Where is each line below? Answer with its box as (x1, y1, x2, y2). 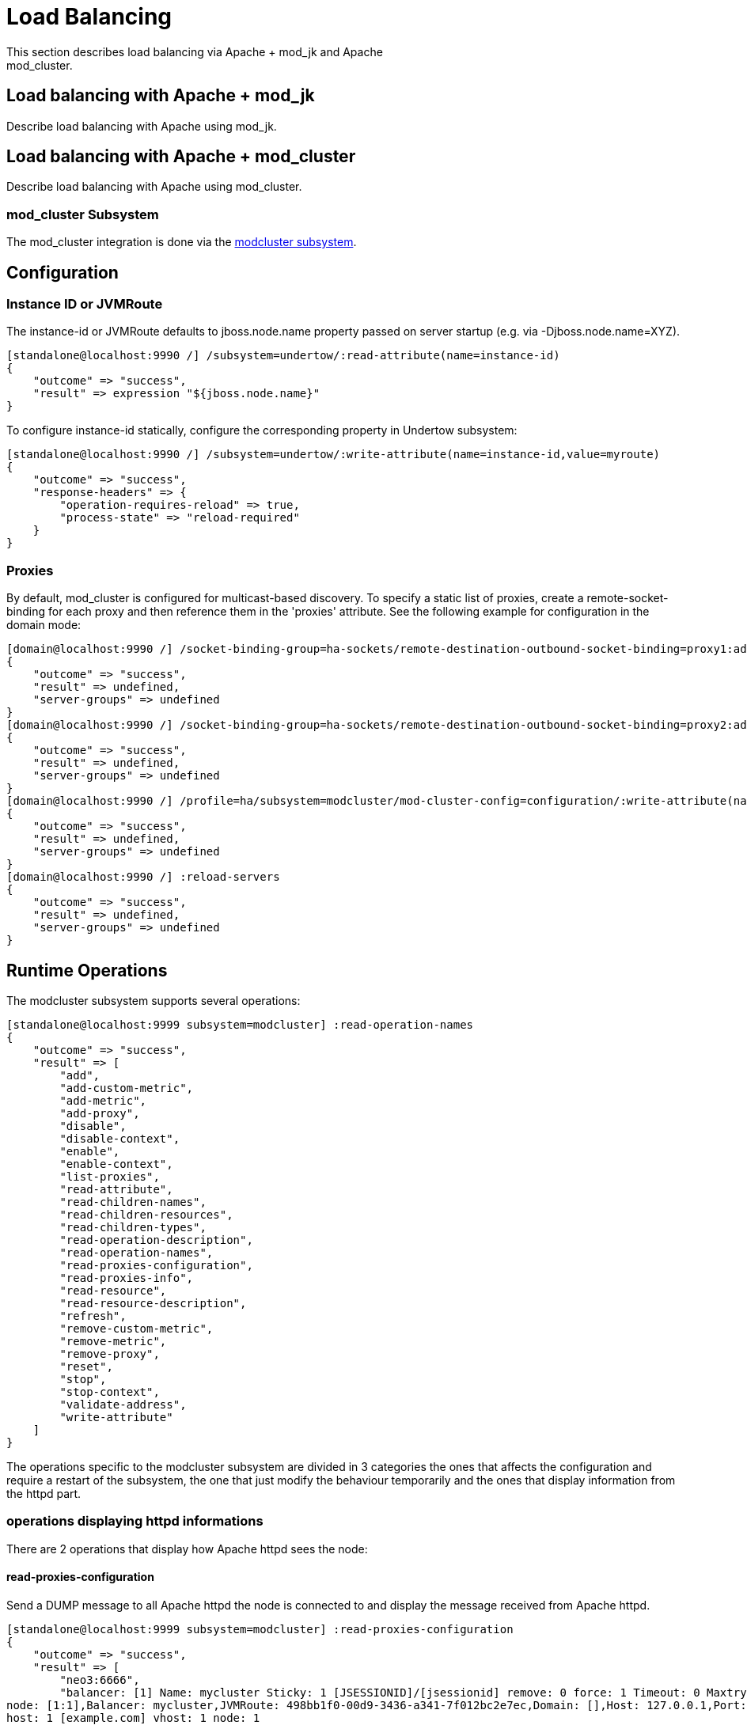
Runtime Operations (6, 960, 168, 980)
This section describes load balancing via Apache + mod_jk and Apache (6, 44, 383, 59)
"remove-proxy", (59, 1348, 160, 1360)
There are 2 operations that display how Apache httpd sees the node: (6, 1541, 368, 1556)
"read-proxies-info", (59, 1272, 194, 1284)
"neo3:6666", (59, 1673, 140, 1686)
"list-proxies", (59, 1170, 160, 1183)
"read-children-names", (59, 1196, 207, 1208)
